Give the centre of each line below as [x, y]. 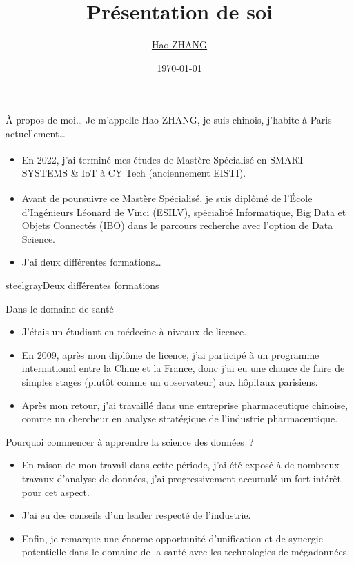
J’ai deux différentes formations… [91, 262]
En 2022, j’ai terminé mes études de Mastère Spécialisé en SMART [163, 159]
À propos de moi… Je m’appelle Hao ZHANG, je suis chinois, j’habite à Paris [169, 120]
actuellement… [36, 133]
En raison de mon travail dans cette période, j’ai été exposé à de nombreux [180, 465]
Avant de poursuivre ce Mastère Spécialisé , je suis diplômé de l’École [167, 198]
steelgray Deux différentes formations [82, 285]
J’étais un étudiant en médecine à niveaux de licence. [134, 332]
